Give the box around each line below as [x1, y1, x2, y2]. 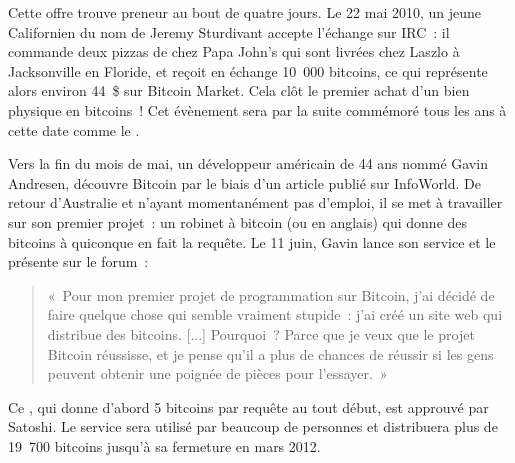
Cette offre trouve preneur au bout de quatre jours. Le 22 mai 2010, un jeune [8, 2, 482, 22]
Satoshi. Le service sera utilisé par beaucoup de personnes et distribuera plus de [8, 416, 498, 437]
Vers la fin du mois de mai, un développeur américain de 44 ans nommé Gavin [8, 153, 488, 174]
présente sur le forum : [8, 251, 149, 272]
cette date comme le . [8, 119, 140, 140]
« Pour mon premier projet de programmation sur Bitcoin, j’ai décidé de [47, 284, 495, 305]
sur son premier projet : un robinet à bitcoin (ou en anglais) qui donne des [8, 211, 468, 232]
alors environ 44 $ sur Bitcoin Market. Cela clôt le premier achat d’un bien [8, 80, 470, 101]
